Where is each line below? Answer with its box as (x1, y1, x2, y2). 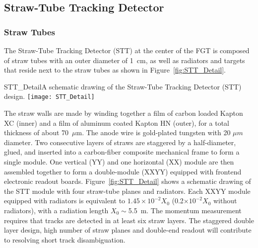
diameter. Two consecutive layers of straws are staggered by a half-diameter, (4, 137, 236, 147)
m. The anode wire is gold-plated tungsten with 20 (76, 127, 231, 138)
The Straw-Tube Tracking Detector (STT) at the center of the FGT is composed (4, 45, 250, 55)
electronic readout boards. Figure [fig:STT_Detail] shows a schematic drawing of (4, 176, 251, 186)
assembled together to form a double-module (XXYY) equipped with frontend (4, 166, 242, 176)
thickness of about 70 (4, 127, 69, 138)
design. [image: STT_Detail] (4, 91, 95, 101)
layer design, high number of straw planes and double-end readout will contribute (4, 225, 252, 235)
